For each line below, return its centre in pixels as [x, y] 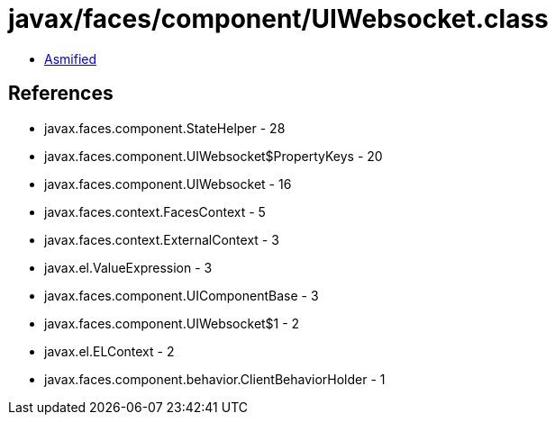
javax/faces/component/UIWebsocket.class [278, 19]
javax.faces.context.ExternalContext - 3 [162, 239]
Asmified [71, 58]
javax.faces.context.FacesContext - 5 [155, 211]
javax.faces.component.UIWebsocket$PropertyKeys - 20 [214, 156]
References [61, 94]
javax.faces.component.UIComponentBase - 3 [182, 295]
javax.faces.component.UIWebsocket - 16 [168, 184]
